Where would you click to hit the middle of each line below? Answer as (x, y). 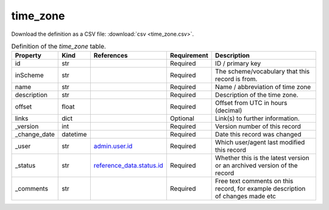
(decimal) (229, 110)
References (111, 56)
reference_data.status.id (129, 166)
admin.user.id (113, 146)
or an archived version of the (256, 166)
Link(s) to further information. (257, 118)
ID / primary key (238, 64)
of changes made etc (246, 196)
